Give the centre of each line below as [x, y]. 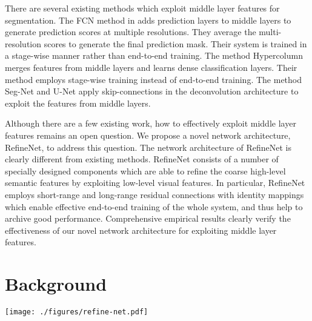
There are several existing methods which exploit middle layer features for [142, 8]
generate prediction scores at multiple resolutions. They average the [131, 32]
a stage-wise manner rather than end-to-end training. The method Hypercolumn [154, 55]
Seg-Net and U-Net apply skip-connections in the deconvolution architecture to [152, 91]
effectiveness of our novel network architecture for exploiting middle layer [141, 230]
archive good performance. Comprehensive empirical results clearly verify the [148, 218]
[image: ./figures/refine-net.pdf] [77, 312]
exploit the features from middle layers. [78, 103]
